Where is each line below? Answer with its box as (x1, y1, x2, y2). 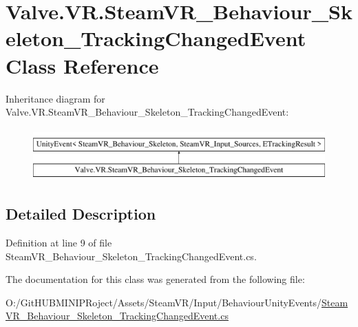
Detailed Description (6, 203, 156, 224)
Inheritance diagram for (6, 91, 105, 105)
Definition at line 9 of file (6, 235, 112, 250)
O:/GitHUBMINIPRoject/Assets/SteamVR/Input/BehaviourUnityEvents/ (6, 295, 322, 309)
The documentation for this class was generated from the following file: (6, 272, 305, 286)
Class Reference (6, 51, 159, 79)
